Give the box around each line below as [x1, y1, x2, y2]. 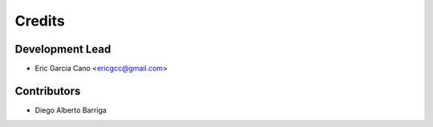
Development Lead [14, 42, 111, 56]
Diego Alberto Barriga [34, 105, 107, 115]
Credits [14, 12, 66, 30]
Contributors [14, 84, 81, 97]
